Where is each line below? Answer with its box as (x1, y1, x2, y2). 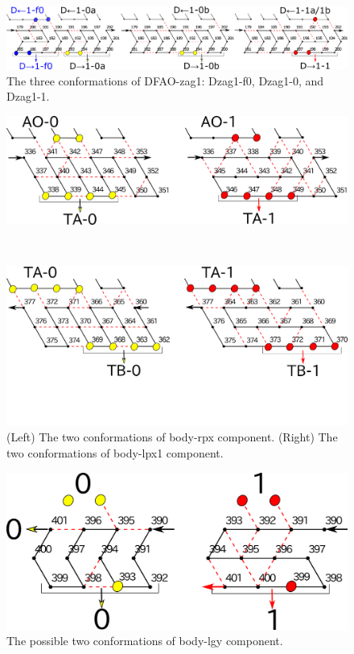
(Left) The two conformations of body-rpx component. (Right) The (6, 428, 338, 445)
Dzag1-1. (6, 88, 50, 105)
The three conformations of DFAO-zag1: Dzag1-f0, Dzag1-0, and (6, 72, 324, 89)
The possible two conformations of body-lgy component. (6, 632, 283, 649)
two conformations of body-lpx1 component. (6, 445, 224, 462)
